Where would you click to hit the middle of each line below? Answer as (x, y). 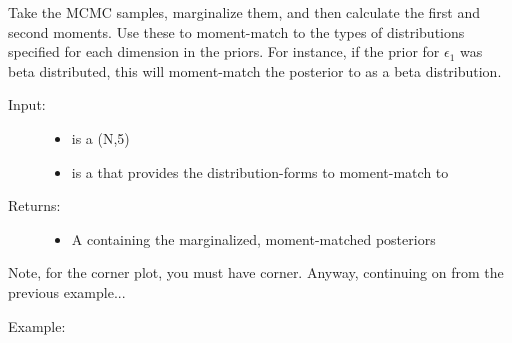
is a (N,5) (100, 137)
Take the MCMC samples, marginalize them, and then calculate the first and (244, 12)
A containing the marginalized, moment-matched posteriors (253, 238)
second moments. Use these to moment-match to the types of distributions (236, 31)
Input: (27, 104)
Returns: (34, 205)
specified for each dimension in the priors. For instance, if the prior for (224, 51)
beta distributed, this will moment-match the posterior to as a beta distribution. (255, 70)
